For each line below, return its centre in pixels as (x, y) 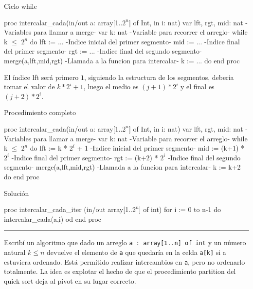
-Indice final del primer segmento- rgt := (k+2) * (85, 157)
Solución (17, 193)
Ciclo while (20, 6)
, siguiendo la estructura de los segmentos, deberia (159, 77)
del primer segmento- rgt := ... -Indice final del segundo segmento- (103, 51)
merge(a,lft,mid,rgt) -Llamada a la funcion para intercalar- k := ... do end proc (122, 60)
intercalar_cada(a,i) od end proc (53, 219)
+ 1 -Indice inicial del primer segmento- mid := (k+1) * (161, 148)
